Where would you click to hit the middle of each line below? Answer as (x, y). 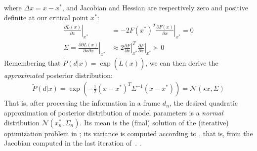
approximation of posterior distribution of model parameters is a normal (114, 113)
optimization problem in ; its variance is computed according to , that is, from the (128, 133)
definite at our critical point (46, 17)
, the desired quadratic (204, 103)
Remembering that (32, 62)
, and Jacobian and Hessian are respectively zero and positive (155, 7)
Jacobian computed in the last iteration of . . (73, 143)
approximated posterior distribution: (58, 75)
